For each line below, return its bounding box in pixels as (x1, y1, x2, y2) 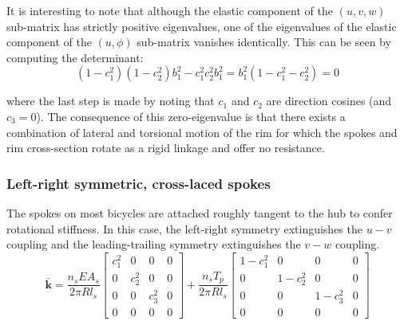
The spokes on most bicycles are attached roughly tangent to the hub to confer (6, 204, 393, 221)
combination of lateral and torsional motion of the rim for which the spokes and (6, 123, 398, 140)
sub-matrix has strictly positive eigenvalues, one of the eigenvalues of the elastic (6, 18, 397, 34)
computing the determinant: (6, 49, 144, 65)
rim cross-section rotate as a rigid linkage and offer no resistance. (6, 139, 325, 156)
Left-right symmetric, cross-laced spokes (6, 173, 271, 193)
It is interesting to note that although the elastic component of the (6, 2, 333, 18)
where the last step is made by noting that (6, 92, 215, 109)
